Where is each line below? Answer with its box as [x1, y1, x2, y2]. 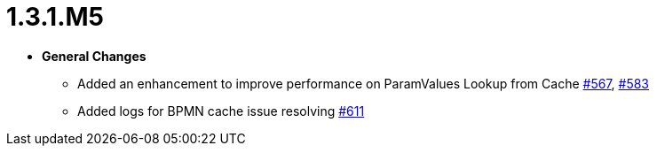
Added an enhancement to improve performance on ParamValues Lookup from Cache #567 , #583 [77, 75, 650, 91]
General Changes [42, 48, 146, 64]
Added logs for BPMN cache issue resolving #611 [77, 103, 365, 119]
